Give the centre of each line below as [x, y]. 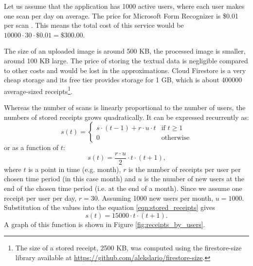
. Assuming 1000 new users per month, [155, 198]
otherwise [175, 138]
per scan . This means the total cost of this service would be [94, 25]
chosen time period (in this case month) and [70, 179]
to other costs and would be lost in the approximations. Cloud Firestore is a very [125, 70]
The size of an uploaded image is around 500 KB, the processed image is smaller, [125, 51]
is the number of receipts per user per [185, 169]
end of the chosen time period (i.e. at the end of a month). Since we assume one [123, 188]
